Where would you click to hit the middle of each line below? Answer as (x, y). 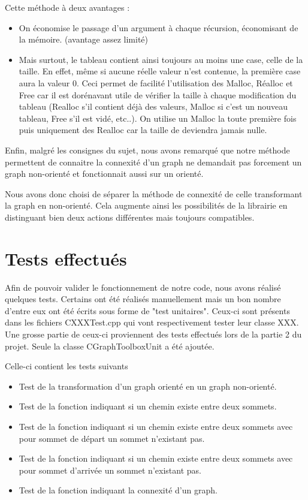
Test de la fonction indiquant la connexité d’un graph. (118, 490)
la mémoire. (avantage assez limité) (83, 39)
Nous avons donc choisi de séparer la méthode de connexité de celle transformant (154, 193)
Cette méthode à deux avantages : (67, 7)
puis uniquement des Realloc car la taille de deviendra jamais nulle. (143, 130)
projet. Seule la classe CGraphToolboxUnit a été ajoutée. (110, 346)
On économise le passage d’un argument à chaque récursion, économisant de (158, 27)
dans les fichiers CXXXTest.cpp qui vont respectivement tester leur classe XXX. (152, 322)
